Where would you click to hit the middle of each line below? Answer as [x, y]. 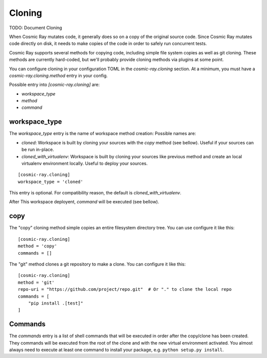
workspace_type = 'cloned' [51, 181]
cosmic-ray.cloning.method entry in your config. [59, 75]
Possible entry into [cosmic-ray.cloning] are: [54, 85]
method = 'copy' [38, 246]
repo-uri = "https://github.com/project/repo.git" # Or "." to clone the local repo [125, 290]
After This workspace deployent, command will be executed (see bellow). [84, 202]
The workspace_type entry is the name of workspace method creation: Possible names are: [103, 134]
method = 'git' [36, 282]
